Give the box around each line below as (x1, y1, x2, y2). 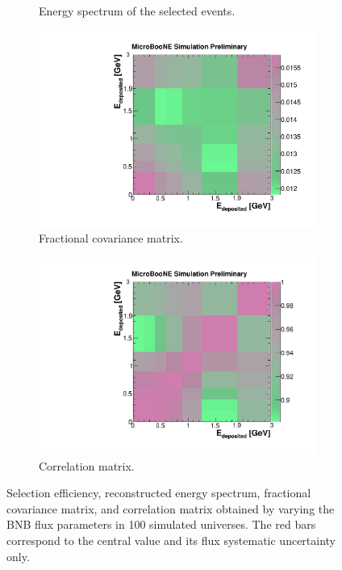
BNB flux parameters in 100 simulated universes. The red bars (6, 516, 316, 533)
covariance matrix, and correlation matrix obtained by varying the (6, 500, 335, 517)
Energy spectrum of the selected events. (39, 2, 236, 19)
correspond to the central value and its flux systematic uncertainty (6, 531, 336, 548)
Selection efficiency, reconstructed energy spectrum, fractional (6, 484, 311, 501)
